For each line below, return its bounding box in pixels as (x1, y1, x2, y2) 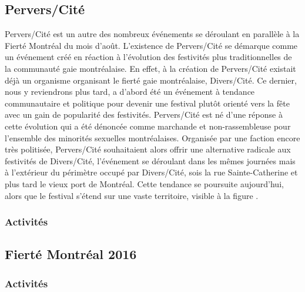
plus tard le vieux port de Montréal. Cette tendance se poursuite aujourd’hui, (5, 177, 284, 190)
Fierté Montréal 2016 (5, 245, 137, 263)
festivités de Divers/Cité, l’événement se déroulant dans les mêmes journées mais (5, 154, 296, 167)
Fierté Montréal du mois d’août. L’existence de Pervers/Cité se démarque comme (5, 39, 298, 51)
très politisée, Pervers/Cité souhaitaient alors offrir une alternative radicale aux (5, 143, 291, 155)
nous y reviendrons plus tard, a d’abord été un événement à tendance (5, 85, 255, 98)
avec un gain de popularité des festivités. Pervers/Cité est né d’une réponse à (5, 108, 283, 121)
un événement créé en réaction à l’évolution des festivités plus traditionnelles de (5, 51, 292, 63)
